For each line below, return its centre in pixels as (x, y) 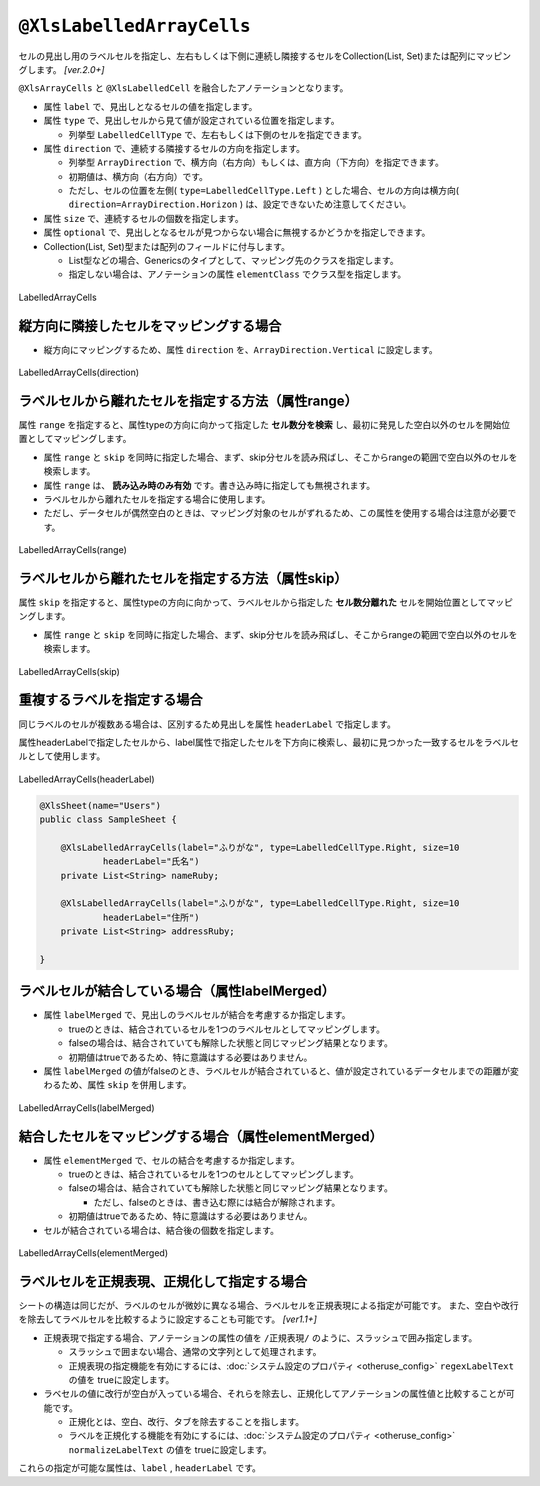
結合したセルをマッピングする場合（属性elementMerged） (201, 1136)
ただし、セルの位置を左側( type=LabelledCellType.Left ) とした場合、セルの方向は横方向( (264, 191)
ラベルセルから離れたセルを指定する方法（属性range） (188, 400)
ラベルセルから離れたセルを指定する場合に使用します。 (157, 499)
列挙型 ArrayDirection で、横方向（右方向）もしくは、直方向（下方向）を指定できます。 (256, 162)
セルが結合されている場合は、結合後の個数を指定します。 (161, 1230)
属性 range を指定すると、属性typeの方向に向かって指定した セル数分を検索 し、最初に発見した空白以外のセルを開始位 (264, 424)
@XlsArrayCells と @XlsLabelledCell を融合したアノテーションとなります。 (183, 88)
